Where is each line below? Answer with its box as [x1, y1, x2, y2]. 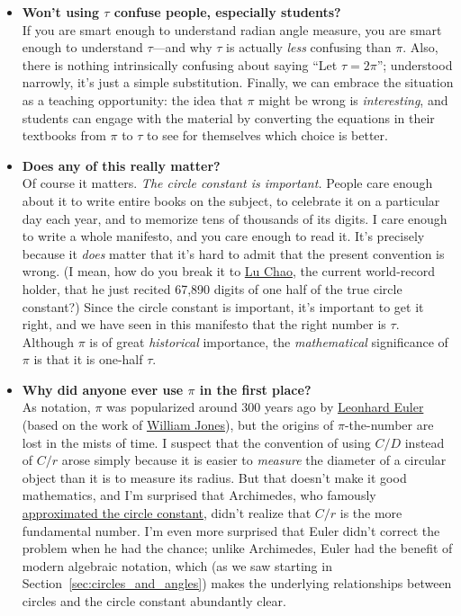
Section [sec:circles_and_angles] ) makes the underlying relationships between [22, 574, 452, 593]
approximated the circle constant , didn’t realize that [22, 504, 312, 522]
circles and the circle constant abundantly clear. [22, 592, 286, 610]
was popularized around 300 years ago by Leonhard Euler [106, 397, 424, 416]
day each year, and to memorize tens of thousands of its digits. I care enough [22, 209, 447, 228]
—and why [152, 38, 212, 57]
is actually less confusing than [226, 38, 392, 57]
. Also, [402, 38, 438, 57]
